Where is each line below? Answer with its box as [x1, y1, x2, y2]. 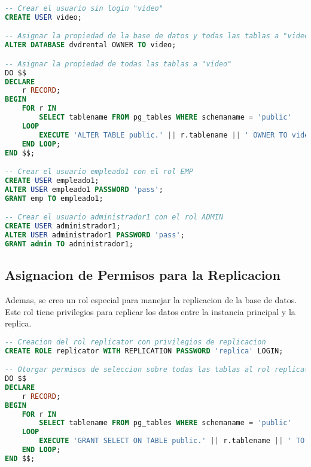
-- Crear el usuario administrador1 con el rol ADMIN [5, 213, 224, 222]
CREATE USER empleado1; [5, 176, 99, 185]
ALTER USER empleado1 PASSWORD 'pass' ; [5, 185, 163, 194]
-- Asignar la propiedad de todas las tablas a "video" [5, 59, 232, 68]
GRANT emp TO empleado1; [5, 194, 103, 203]
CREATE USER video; [5, 13, 82, 22]
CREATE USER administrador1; [5, 222, 121, 231]
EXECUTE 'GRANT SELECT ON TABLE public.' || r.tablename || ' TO [39, 437, 305, 445]
